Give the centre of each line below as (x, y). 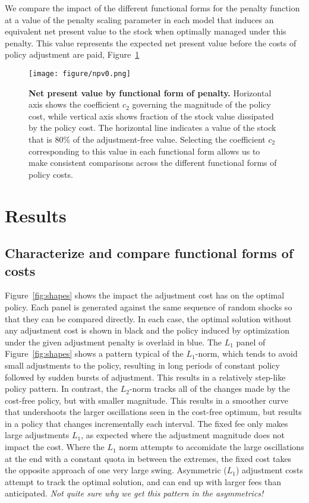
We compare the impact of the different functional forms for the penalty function (152, 8)
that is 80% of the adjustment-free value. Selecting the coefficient (147, 139)
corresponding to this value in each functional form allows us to (144, 151)
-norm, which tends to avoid (246, 353)
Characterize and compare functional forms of (149, 253)
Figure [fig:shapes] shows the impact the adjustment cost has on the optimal (145, 295)
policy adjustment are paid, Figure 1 (72, 54)
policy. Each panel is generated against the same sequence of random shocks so (149, 306)
